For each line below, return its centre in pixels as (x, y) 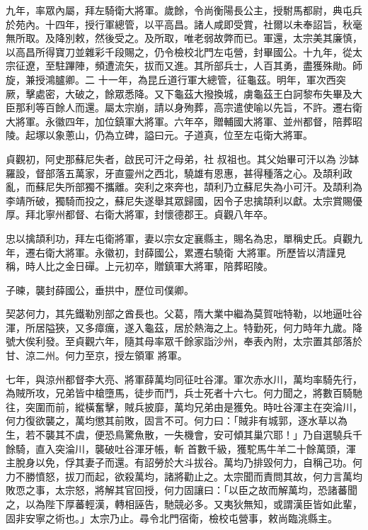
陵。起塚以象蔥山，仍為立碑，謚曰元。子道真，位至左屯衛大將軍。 (159, 135)
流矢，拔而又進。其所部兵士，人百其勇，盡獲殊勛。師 (238, 66)
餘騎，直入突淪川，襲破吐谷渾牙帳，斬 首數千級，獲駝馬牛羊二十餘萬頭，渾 (181, 448)
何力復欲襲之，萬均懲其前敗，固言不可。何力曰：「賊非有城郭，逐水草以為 (177, 421)
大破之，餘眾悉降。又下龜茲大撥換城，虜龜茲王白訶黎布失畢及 (208, 93)
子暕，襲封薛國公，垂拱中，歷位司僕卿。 (100, 289)
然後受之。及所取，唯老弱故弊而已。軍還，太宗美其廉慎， (228, 38)
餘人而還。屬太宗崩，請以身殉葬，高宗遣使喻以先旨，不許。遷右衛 (208, 107)
